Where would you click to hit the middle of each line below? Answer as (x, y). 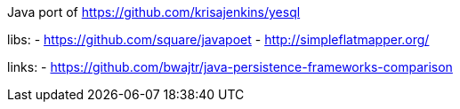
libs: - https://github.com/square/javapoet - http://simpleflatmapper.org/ (218, 39)
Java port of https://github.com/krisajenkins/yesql (154, 12)
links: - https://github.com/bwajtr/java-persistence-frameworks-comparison (230, 67)
